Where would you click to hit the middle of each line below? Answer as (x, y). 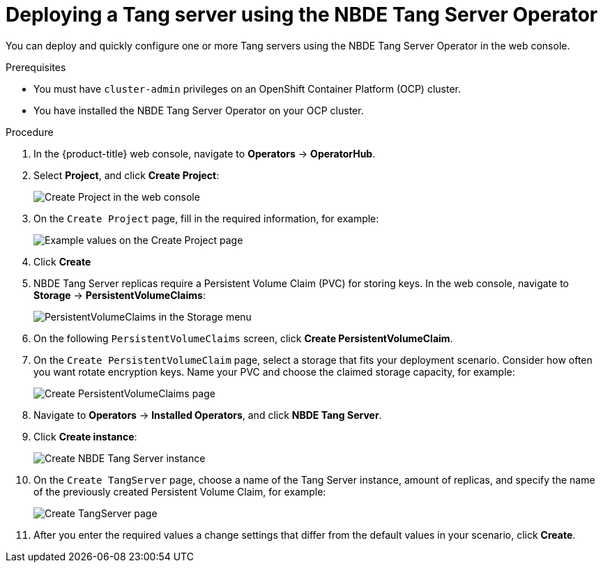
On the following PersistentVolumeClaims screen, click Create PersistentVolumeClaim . (243, 338)
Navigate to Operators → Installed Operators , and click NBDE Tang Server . (208, 415)
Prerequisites (36, 67)
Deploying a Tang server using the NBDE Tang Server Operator (302, 15)
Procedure (30, 132)
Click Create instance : (85, 436)
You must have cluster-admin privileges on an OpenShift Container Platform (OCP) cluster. (247, 89)
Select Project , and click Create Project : (127, 175)
